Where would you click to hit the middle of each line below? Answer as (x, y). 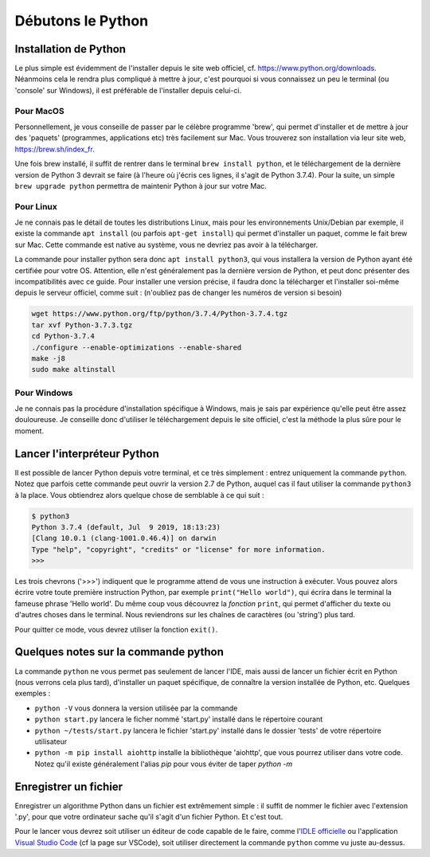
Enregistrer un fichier (69, 787)
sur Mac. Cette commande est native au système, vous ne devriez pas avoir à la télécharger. (166, 245)
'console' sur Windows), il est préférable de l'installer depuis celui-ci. (128, 90)
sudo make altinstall (74, 370)
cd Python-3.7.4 (63, 336)
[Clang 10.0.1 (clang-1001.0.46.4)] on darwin (124, 538)
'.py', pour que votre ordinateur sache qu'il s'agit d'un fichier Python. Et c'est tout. (149, 816)
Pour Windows (44, 393)
